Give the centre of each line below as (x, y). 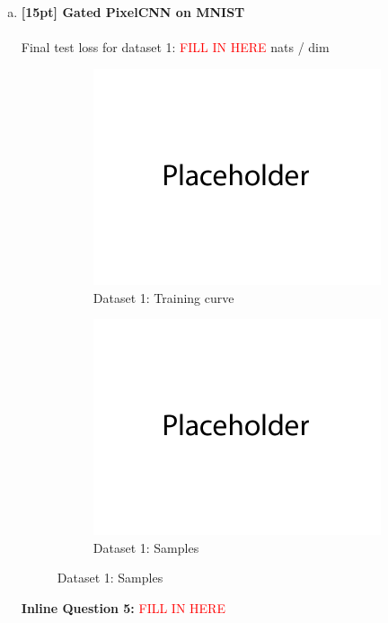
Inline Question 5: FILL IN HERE (123, 608)
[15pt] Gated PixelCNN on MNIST (133, 12)
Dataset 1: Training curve (163, 297)
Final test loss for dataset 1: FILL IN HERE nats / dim (175, 47)
